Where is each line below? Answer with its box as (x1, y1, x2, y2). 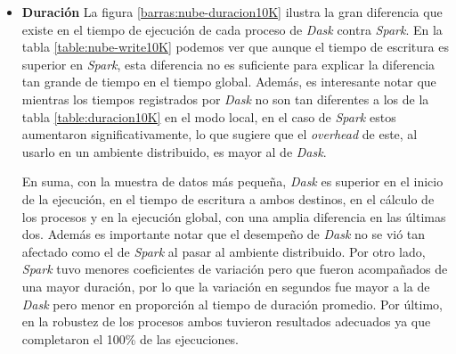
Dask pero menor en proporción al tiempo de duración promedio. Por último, (21, 294, 443, 313)
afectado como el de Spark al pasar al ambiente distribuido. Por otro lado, (21, 242, 426, 260)
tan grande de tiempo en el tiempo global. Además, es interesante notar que (21, 72, 436, 91)
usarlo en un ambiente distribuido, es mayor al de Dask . (21, 142, 327, 161)
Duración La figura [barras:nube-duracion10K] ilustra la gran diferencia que (21, 3, 443, 21)
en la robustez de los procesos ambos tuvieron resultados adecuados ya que (21, 312, 431, 331)
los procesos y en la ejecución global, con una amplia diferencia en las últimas (21, 207, 446, 226)
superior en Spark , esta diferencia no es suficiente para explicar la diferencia (21, 54, 436, 73)
